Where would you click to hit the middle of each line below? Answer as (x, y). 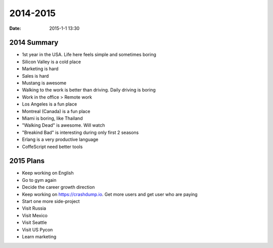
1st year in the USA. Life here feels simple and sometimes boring (89, 55)
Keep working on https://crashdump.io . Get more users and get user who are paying (110, 194)
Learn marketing (39, 236)
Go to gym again (39, 180)
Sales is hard (35, 76)
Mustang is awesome (44, 83)
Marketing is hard (40, 69)
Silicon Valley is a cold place (51, 62)
